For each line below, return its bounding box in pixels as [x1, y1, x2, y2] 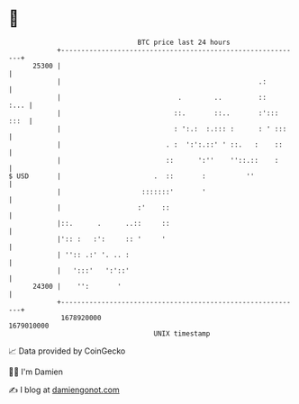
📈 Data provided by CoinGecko [8, 346, 126, 356]
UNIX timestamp [153, 328, 211, 338]
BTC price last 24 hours [137, 38, 231, 47]
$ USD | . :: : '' [8, 171, 255, 181]
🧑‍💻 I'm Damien [8, 366, 64, 377]
